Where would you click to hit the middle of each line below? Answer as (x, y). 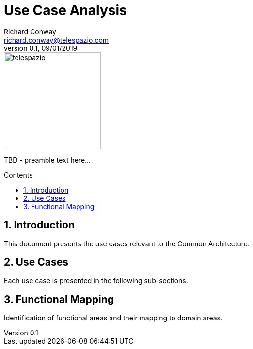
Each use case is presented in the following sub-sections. (96, 281)
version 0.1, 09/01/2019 (41, 48)
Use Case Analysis (65, 10)
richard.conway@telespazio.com (56, 40)
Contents (18, 175)
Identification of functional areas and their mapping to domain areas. (113, 318)
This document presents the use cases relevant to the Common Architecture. (127, 243)
